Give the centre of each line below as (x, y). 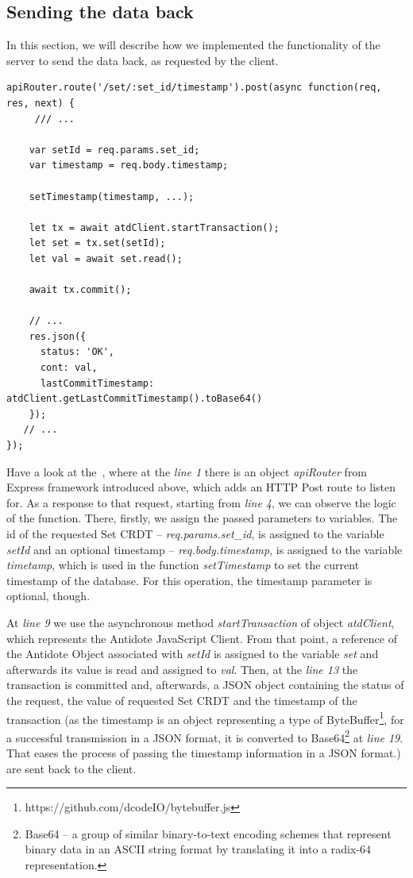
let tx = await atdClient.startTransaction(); (154, 227)
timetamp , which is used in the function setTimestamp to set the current (183, 565)
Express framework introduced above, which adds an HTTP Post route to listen (201, 487)
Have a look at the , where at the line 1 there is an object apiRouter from (187, 471)
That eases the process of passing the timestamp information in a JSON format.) (204, 753)
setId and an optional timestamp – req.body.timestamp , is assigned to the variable (205, 549)
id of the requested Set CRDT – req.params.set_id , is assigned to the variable (195, 534)
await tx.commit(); (80, 290)
